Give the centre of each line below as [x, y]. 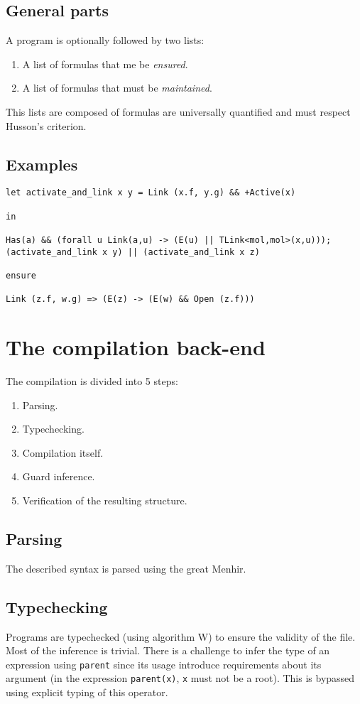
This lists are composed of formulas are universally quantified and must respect [178, 111]
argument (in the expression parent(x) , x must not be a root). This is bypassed [180, 678]
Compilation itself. [63, 452]
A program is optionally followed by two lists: [105, 40]
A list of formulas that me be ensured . [105, 64]
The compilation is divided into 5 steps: [92, 381]
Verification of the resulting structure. [105, 500]
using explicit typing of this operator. [87, 692]
